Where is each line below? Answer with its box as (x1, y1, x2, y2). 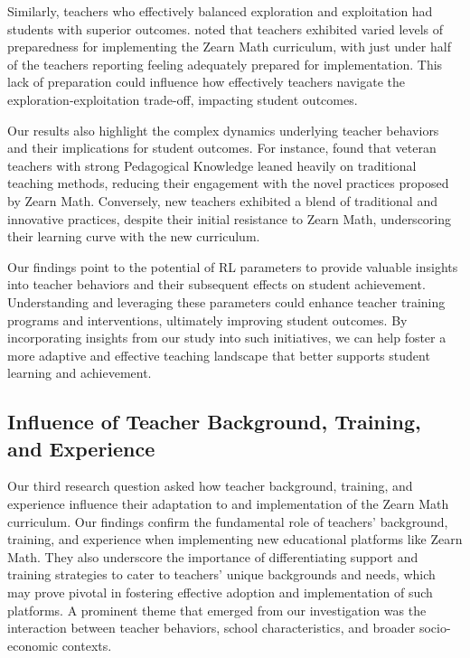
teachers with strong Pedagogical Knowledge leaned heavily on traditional (7, 155, 417, 174)
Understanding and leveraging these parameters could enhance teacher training (7, 292, 446, 311)
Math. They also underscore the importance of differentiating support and (7, 547, 418, 566)
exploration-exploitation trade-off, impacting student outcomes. (7, 89, 358, 108)
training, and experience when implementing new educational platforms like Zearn (7, 530, 463, 549)
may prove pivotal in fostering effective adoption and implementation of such (7, 583, 433, 602)
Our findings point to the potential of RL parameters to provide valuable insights (7, 257, 458, 276)
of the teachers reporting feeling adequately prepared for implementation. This (7, 54, 443, 73)
